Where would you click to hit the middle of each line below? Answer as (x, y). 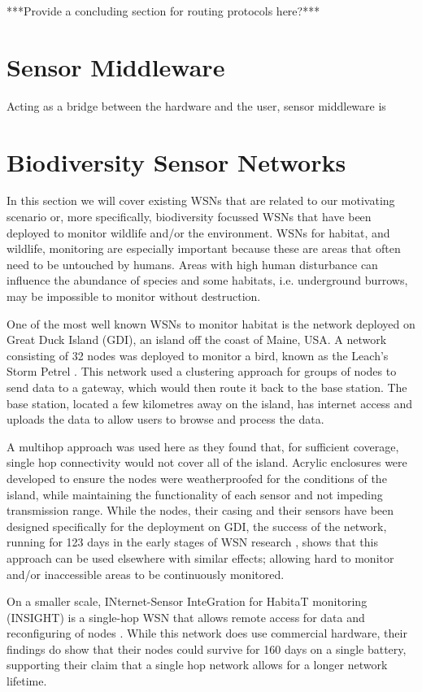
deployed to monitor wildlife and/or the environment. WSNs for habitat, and (198, 232)
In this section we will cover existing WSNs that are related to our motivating (201, 200)
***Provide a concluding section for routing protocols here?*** (163, 11)
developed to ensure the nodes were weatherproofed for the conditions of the (197, 478)
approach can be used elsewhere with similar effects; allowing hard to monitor (200, 557)
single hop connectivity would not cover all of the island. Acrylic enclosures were (207, 462)
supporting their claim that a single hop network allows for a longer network (197, 665)
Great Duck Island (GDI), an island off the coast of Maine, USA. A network (197, 339)
